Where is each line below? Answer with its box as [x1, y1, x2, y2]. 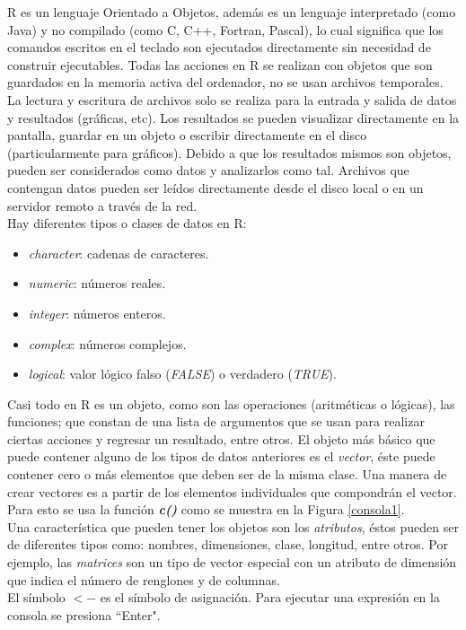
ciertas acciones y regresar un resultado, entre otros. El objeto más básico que [7, 429, 435, 448]
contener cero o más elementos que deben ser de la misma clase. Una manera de [7, 465, 447, 484]
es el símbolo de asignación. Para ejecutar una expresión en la [100, 588, 440, 607]
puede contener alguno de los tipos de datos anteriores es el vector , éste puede [7, 447, 435, 466]
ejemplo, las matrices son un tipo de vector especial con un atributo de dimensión [7, 553, 457, 572]
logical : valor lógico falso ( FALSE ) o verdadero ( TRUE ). [28, 364, 337, 383]
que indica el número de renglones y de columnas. [7, 570, 280, 589]
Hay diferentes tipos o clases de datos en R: [7, 214, 247, 232]
